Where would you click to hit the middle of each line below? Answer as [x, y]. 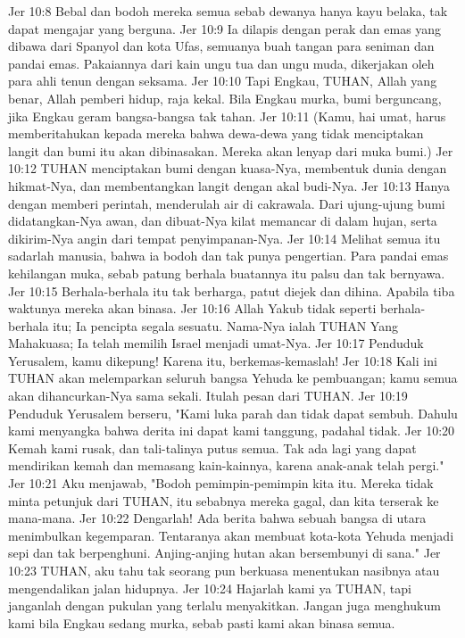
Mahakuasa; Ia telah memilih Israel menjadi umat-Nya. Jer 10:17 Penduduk [216, 343]
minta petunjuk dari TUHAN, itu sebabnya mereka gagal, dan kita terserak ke [224, 500]
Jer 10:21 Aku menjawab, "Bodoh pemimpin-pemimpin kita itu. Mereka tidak [221, 483]
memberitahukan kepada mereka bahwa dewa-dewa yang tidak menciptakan [216, 133]
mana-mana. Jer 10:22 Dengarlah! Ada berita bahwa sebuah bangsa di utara [217, 518]
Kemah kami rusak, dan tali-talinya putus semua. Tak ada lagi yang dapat [212, 447]
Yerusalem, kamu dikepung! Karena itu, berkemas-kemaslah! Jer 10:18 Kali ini [223, 360]
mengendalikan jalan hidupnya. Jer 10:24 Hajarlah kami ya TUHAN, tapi [210, 588]
